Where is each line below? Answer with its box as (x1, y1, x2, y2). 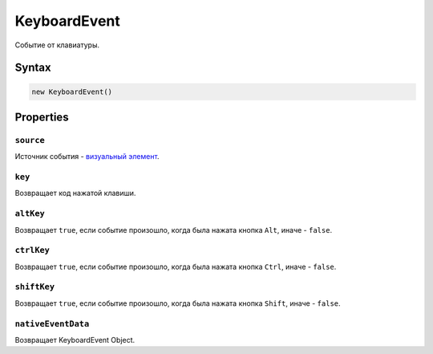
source (14, 135, 46, 145)
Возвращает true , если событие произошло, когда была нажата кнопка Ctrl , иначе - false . (14, 262, 337, 271)
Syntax (14, 61, 51, 75)
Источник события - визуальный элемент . (14, 152, 160, 161)
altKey (14, 209, 46, 219)
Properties (14, 110, 69, 124)
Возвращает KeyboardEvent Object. (14, 336, 136, 344)
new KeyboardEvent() (31, 87, 112, 96)
